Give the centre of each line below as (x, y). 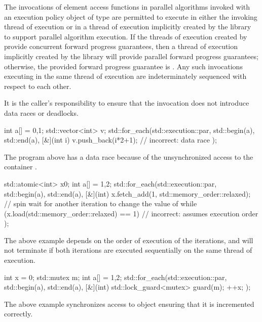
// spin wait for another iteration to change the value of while (101, 203)
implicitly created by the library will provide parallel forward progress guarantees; (131, 56)
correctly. (18, 314)
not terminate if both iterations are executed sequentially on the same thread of (128, 250)
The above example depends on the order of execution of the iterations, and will (129, 240)
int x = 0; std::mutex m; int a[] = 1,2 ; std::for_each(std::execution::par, (116, 277)
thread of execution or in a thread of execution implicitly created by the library (128, 27)
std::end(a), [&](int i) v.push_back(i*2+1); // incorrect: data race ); (110, 140)
